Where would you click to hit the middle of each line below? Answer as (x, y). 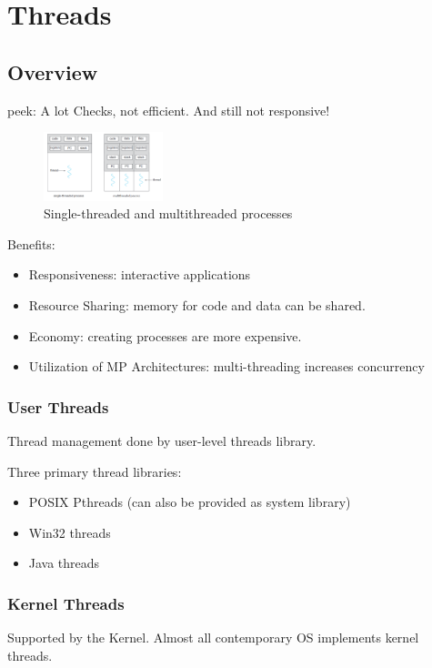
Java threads (64, 563)
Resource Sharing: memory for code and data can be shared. (197, 305)
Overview (53, 71)
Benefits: (31, 243)
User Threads (58, 406)
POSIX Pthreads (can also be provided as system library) (190, 502)
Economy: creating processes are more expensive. (165, 335)
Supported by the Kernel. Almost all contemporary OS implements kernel (213, 638)
